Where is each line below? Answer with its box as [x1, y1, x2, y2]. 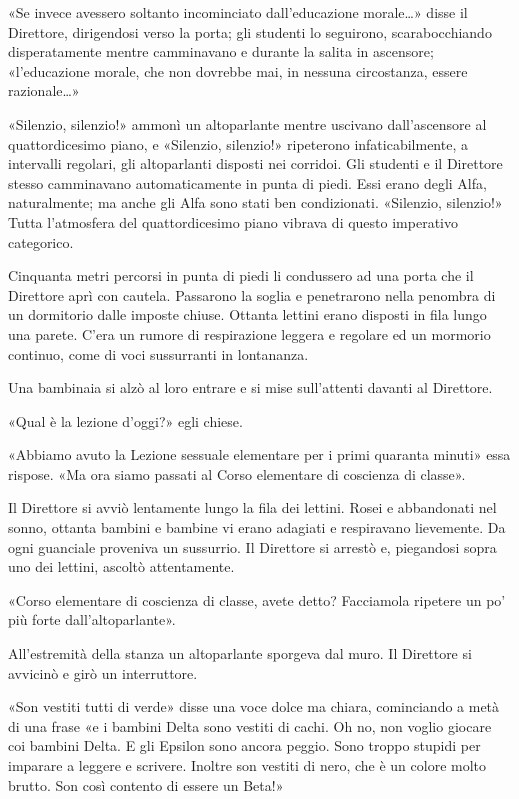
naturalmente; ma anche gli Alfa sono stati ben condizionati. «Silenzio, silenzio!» [8, 192, 503, 213]
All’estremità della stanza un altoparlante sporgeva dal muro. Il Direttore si [8, 643, 472, 664]
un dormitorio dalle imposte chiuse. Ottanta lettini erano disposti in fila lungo [8, 304, 487, 325]
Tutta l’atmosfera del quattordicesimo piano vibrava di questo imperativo [8, 211, 458, 232]
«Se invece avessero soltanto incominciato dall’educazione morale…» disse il [8, 2, 468, 22]
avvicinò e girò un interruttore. [8, 662, 198, 683]
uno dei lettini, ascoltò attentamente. [8, 556, 235, 577]
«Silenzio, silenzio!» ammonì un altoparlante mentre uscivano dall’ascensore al [8, 113, 487, 134]
